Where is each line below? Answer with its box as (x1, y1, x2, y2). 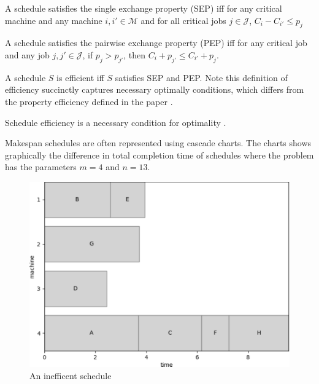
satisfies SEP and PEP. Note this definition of (115, 71, 288, 84)
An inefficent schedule (29, 369, 112, 382)
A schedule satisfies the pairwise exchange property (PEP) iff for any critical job (5, 36, 307, 49)
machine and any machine (5, 14, 102, 26)
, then (123, 48, 146, 61)
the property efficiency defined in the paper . (5, 95, 173, 108)
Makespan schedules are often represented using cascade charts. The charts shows (5, 136, 312, 149)
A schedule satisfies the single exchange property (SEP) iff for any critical (5, 2, 282, 14)
